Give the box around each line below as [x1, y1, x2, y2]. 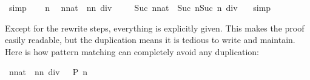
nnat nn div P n [8, 65, 87, 78]
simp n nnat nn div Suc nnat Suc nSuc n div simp [8, 1, 271, 13]
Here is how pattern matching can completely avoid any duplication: [5, 45, 259, 58]
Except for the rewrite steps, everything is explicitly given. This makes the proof [5, 21, 305, 34]
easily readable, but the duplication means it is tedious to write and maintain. [5, 33, 295, 46]
